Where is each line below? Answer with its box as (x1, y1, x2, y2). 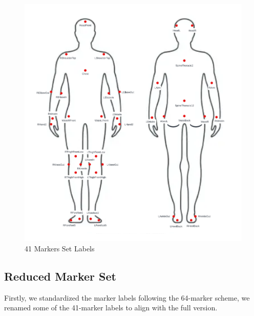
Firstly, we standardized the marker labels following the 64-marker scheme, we (4, 292, 250, 303)
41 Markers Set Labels (25, 243, 95, 253)
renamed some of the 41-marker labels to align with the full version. (4, 302, 218, 313)
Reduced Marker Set (4, 268, 116, 284)
